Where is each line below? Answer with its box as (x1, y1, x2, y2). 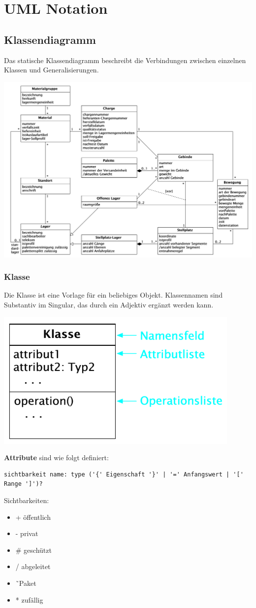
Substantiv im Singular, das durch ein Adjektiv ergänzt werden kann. (4, 300, 214, 309)
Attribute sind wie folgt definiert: (4, 452, 109, 463)
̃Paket (15, 577, 36, 588)
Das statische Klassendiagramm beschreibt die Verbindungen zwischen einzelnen (4, 55, 246, 65)
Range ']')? (4, 480, 43, 488)
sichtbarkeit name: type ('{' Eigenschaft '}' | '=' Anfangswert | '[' (4, 471, 244, 478)
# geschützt (15, 544, 52, 555)
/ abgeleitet (15, 561, 51, 572)
